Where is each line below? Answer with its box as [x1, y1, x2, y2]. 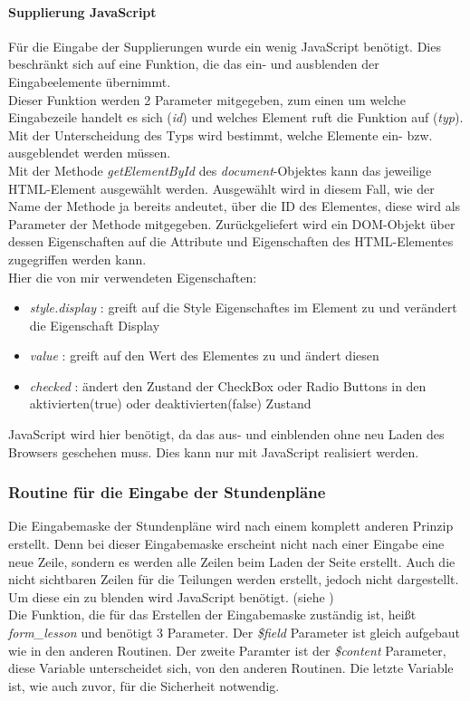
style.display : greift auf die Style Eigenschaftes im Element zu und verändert [29, 298, 457, 317]
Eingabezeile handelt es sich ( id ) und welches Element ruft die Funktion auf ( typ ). [8, 108, 464, 127]
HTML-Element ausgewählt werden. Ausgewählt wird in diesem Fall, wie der [8, 178, 435, 197]
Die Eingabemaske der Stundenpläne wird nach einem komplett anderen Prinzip [8, 516, 454, 535]
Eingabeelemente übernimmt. [8, 72, 171, 91]
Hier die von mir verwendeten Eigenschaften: [8, 267, 257, 286]
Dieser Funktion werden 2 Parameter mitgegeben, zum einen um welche [8, 90, 407, 109]
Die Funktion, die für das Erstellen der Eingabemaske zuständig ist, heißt [8, 605, 417, 624]
